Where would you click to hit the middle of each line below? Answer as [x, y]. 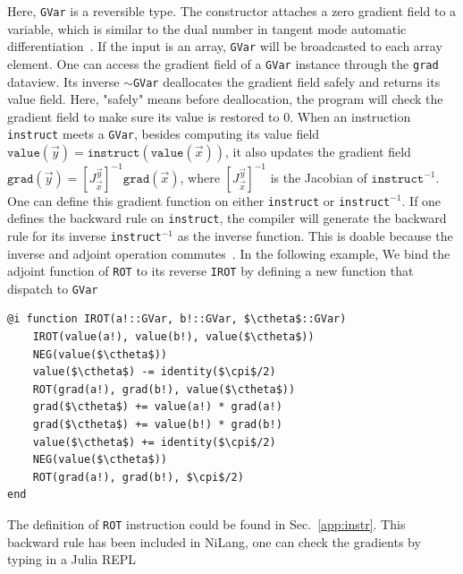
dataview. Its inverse [63, 81]
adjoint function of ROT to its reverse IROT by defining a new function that [210, 271]
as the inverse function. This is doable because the [315, 235]
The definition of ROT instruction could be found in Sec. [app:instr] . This [206, 523]
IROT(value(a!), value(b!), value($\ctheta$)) [173, 337]
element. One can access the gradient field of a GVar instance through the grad [223, 63]
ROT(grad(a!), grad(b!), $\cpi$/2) [138, 477]
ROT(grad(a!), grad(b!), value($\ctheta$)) [164, 389]
